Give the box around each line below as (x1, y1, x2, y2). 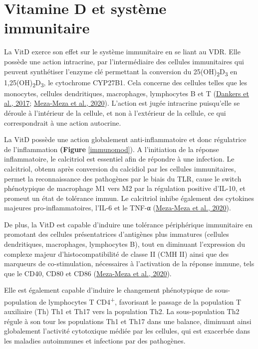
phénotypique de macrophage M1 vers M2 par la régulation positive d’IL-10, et (4, 183, 246, 193)
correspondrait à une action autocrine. (4, 117, 121, 128)
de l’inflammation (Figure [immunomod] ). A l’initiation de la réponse (4, 144, 219, 154)
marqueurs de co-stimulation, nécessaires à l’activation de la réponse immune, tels (4, 258, 255, 269)
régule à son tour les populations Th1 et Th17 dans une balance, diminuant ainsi (4, 316, 252, 326)
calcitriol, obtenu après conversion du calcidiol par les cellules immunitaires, (4, 163, 236, 174)
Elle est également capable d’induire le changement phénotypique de (4, 285, 213, 295)
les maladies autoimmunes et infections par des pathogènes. (4, 336, 186, 346)
